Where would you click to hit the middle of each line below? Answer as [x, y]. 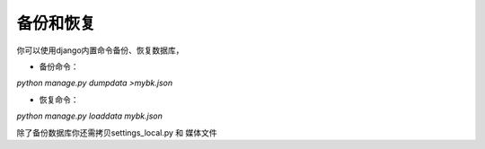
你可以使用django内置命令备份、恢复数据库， [100, 50]
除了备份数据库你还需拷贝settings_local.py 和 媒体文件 [117, 132]
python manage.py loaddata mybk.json [90, 116]
